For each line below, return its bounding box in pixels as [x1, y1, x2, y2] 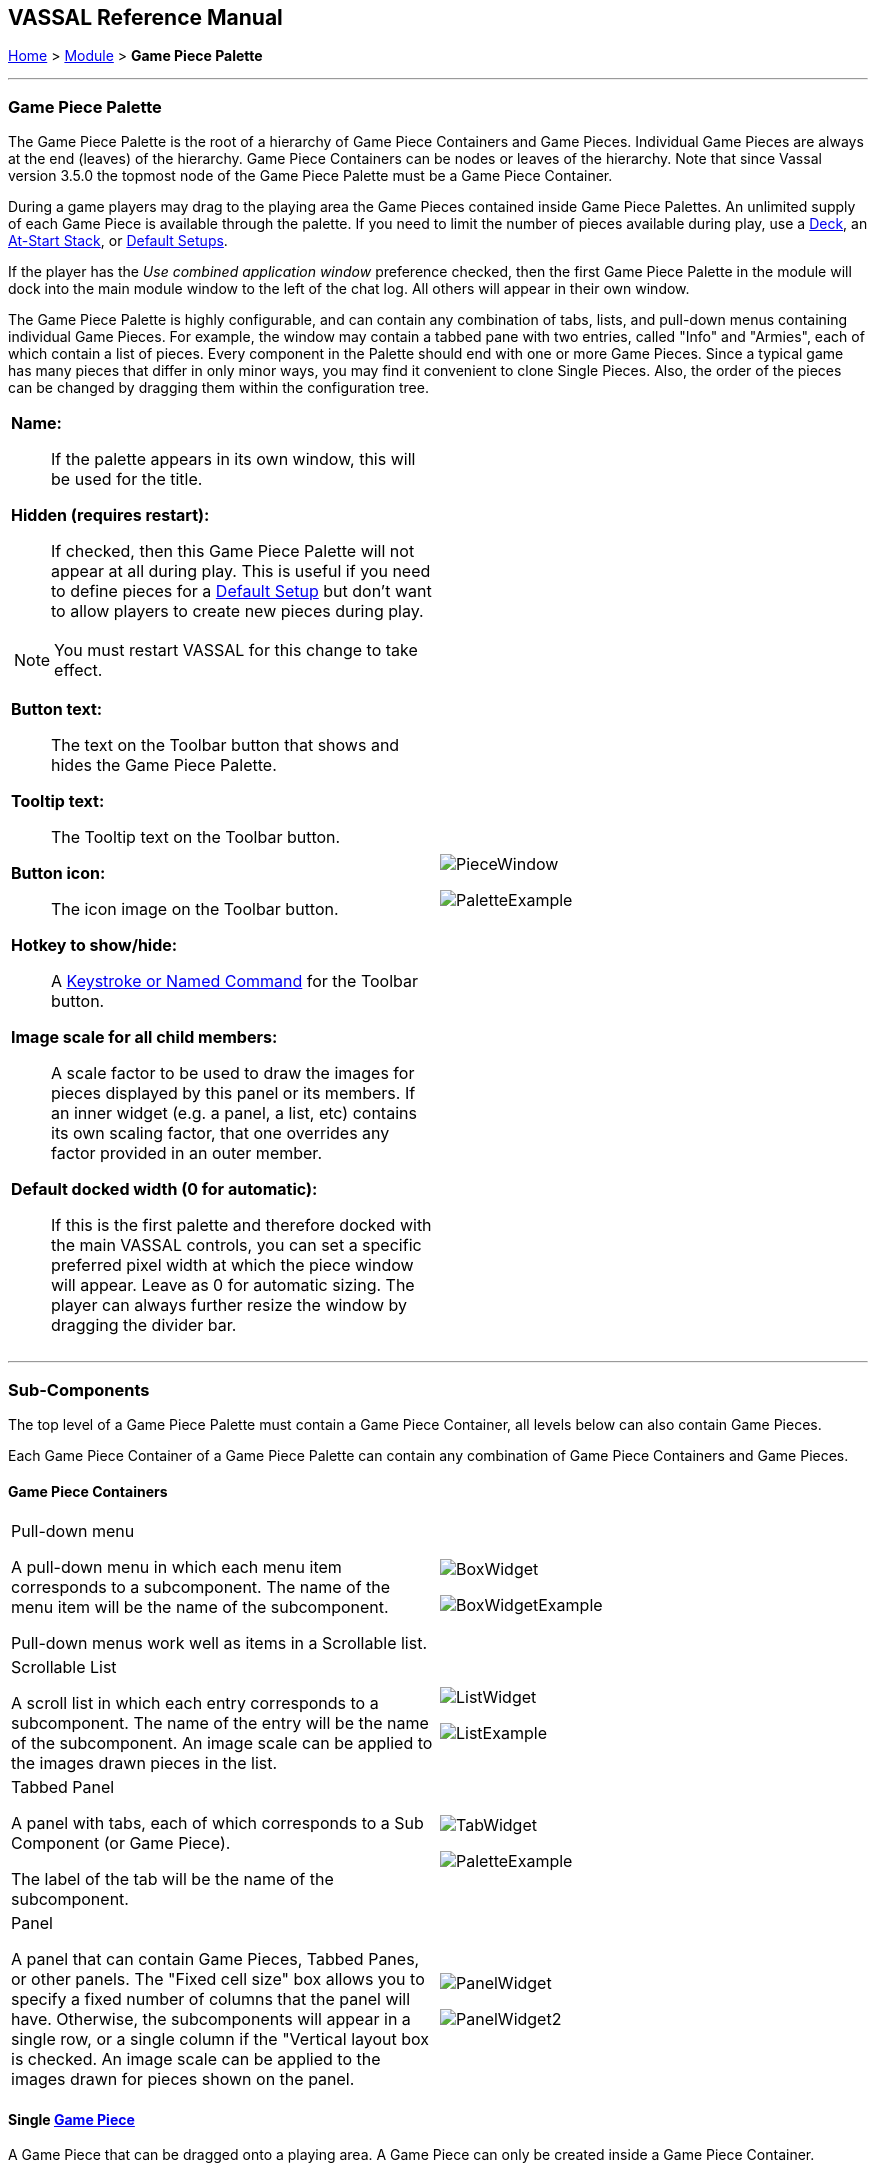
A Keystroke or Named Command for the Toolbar [51, 971, 418, 992]
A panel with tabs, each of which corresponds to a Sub [11, 1813, 424, 1834]
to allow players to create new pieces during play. [51, 601, 424, 622]
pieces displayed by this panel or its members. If [51, 1083, 416, 1104]
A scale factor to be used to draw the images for [51, 1063, 415, 1084]
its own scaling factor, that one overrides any [51, 1123, 390, 1144]
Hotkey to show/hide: [11, 935, 178, 956]
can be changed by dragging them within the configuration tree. [8, 379, 429, 397]
